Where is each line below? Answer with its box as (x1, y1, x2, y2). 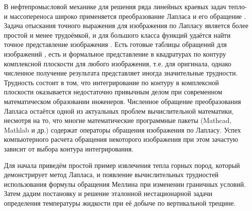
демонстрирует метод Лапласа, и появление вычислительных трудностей (4, 169, 219, 180)
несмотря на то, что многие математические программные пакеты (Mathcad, (4, 115, 232, 125)
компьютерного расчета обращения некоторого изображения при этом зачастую (4, 134, 238, 144)
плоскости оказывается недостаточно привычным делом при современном (4, 87, 222, 97)
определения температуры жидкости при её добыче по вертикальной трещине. (4, 197, 236, 208)
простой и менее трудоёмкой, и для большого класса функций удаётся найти (4, 30, 231, 40)
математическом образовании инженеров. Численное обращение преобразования (4, 96, 241, 106)
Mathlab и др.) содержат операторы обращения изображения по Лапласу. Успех (4, 124, 241, 135)
